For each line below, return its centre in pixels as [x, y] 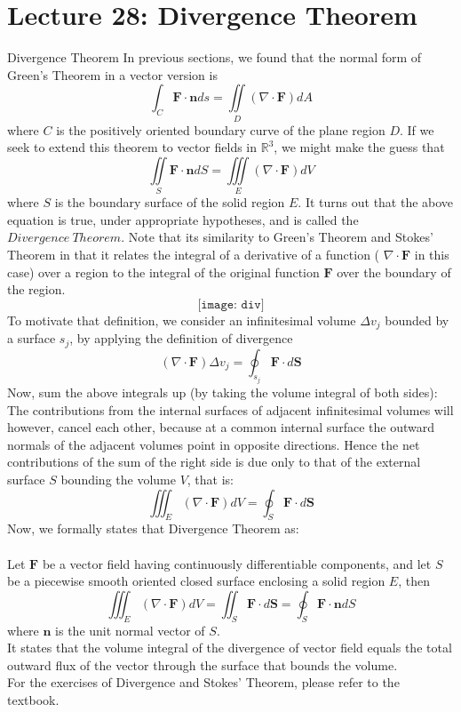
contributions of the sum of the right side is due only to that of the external [214, 462]
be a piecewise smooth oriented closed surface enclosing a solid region [196, 581]
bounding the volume [118, 480]
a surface [32, 338]
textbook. [33, 699]
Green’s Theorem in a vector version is [112, 74]
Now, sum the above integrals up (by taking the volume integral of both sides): [223, 392]
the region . [36, 289]
